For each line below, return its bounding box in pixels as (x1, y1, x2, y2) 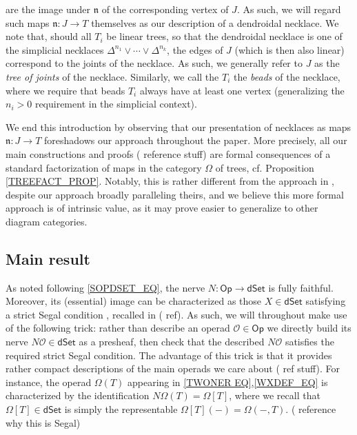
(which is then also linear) (234, 42, 345, 57)
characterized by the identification (6, 388, 150, 403)
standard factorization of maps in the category (6, 160, 202, 174)
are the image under (6, 2, 90, 16)
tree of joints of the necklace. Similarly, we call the (6, 69, 219, 83)
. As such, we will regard (236, 2, 341, 16)
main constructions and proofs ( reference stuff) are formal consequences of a (6, 146, 331, 161)
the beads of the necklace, (233, 69, 340, 83)
